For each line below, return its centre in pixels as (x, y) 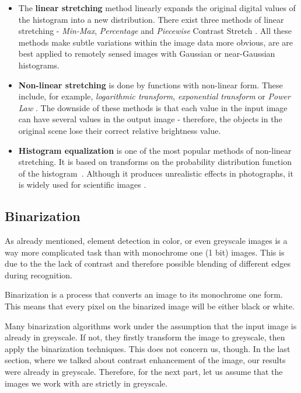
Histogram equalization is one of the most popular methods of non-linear (155, 150)
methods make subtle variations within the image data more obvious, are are (156, 42)
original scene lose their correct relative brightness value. (120, 130)
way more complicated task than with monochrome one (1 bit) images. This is (145, 252)
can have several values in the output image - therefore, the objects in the (150, 119)
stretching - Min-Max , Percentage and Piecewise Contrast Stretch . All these (155, 31)
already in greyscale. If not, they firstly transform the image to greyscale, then (145, 337)
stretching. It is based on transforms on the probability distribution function (155, 162)
